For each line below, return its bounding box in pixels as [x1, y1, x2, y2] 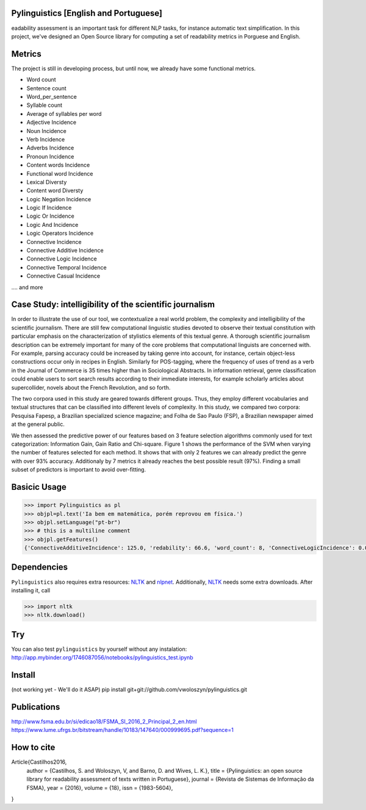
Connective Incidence [26, 238, 82, 245]
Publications [11, 701, 60, 712]
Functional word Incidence [26, 170, 93, 177]
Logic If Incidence [26, 204, 72, 212]
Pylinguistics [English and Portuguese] [11, 8, 163, 18]
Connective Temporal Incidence [26, 263, 107, 271]
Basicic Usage [11, 482, 67, 492]
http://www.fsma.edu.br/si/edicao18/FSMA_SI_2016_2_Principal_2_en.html [11, 718, 198, 725]
